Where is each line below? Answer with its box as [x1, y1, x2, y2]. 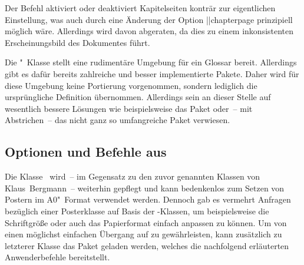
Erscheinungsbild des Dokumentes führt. [5, 36, 150, 48]
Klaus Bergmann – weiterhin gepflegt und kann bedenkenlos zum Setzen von [5, 181, 285, 194]
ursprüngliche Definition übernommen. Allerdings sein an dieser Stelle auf [5, 91, 271, 103]
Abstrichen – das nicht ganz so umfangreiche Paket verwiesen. [5, 114, 230, 126]
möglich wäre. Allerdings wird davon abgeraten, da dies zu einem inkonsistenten [5, 25, 294, 37]
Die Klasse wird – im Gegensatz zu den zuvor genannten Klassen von [5, 170, 260, 183]
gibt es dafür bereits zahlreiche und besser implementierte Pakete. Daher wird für [5, 67, 299, 79]
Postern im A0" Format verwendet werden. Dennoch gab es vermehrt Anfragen [5, 193, 291, 206]
